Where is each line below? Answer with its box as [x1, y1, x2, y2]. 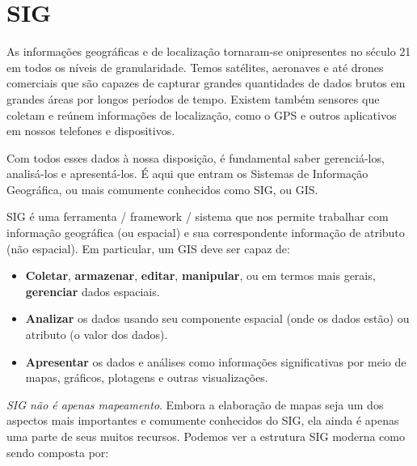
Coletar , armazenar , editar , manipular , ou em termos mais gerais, [25, 267, 376, 284]
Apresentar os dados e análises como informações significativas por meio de [25, 353, 406, 370]
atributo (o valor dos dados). [25, 326, 168, 343]
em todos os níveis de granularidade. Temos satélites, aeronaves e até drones [6, 58, 384, 75]
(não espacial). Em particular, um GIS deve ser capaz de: [6, 239, 290, 256]
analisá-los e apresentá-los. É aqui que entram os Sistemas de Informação [6, 165, 369, 182]
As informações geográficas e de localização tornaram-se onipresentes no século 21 [6, 43, 411, 60]
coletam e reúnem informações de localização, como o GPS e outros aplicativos [6, 106, 397, 123]
